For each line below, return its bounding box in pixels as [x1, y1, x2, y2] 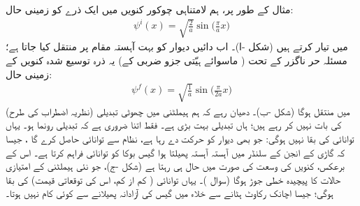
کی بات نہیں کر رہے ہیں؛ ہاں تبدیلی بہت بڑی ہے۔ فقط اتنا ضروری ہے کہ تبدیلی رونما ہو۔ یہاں [6, 117, 342, 132]
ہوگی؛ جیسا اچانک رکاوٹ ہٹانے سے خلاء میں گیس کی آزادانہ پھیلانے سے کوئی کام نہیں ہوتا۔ [6, 186, 333, 200]
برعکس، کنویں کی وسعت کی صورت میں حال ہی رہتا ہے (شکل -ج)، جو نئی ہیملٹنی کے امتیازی [6, 159, 345, 173]
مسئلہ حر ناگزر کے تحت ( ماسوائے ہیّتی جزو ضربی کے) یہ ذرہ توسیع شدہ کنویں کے [6, 52, 347, 67]
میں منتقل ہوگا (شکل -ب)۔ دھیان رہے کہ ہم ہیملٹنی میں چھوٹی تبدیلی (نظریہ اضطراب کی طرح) [6, 103, 350, 118]
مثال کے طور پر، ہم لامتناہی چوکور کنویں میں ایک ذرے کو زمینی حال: [6, 2, 294, 16]
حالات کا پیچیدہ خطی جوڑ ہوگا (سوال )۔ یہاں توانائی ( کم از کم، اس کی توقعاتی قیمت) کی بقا [6, 172, 341, 186]
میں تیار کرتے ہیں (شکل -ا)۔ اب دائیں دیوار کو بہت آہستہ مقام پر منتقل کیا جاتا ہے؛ [6, 39, 348, 54]
